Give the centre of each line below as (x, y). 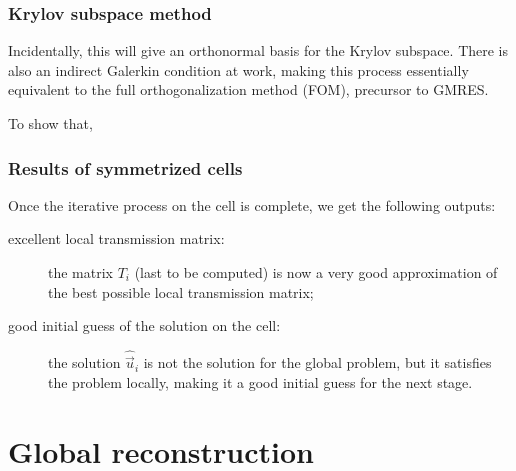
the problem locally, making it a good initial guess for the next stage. (260, 381)
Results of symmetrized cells (125, 167)
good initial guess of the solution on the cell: (144, 325)
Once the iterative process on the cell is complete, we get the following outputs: (252, 204)
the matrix (80, 272)
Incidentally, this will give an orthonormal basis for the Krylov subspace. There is (258, 50)
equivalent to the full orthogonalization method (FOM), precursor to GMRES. (248, 89)
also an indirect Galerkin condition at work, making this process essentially (238, 69)
